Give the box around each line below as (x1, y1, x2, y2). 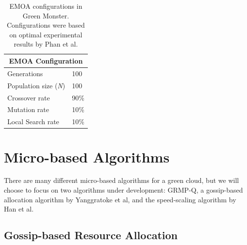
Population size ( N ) (7, 80, 66, 90)
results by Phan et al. (14, 39, 78, 49)
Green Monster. (22, 10, 69, 20)
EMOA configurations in (9, 1, 82, 11)
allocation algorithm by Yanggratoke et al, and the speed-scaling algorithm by (4, 194, 236, 204)
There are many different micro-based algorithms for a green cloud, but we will (4, 175, 239, 185)
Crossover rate (7, 92, 50, 102)
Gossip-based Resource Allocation (4, 228, 178, 243)
